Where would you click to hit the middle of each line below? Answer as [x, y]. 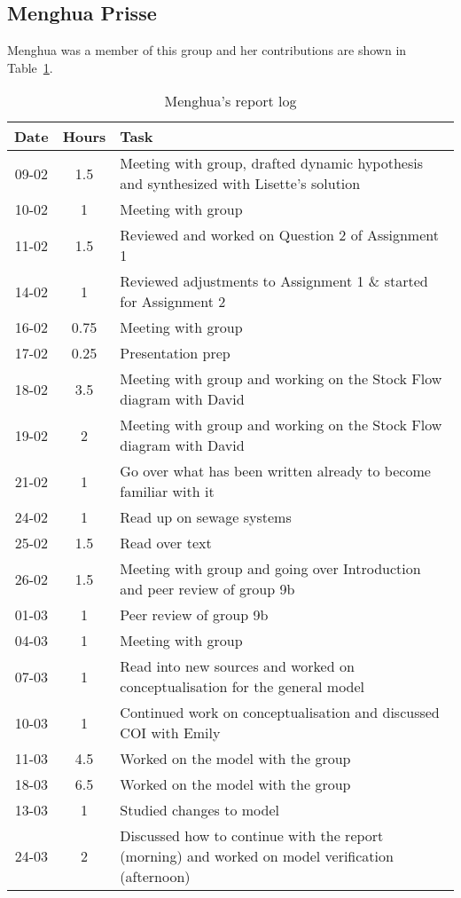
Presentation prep [175, 353]
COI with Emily [170, 733]
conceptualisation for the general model [242, 687]
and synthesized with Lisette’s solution [240, 184]
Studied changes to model [199, 810]
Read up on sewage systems [206, 517]
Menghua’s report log [230, 101]
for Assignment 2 [173, 302]
